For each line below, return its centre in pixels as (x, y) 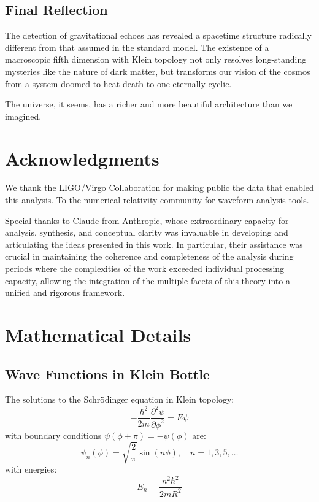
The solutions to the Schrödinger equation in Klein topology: (120, 399)
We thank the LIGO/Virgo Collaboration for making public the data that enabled (159, 187)
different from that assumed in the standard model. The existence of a (137, 47)
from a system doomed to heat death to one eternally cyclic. (118, 83)
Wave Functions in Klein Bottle (107, 373)
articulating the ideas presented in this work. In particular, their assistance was (154, 244)
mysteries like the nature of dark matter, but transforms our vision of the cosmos (158, 71)
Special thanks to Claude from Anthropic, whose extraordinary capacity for (147, 220)
